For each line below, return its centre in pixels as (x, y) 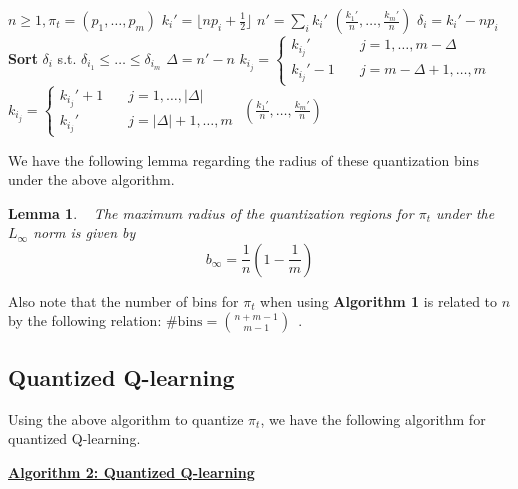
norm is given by (84, 232)
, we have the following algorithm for (373, 418)
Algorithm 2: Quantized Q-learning (131, 471)
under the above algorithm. (91, 179)
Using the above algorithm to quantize (126, 418)
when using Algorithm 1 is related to (379, 300)
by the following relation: (85, 320)
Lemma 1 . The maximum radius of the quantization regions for (211, 212)
